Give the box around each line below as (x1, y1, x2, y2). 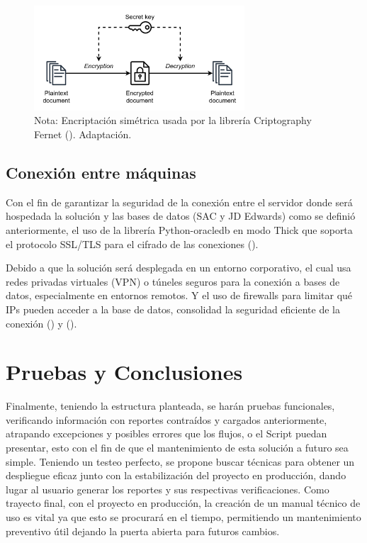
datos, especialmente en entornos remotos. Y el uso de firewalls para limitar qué (6, 288, 353, 303)
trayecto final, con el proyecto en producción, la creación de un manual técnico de (6, 496, 361, 510)
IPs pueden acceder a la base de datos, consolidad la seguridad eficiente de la (6, 301, 340, 316)
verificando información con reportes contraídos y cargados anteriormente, (6, 412, 327, 427)
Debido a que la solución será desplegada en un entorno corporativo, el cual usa (6, 260, 351, 275)
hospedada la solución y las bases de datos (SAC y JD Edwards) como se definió (6, 208, 356, 223)
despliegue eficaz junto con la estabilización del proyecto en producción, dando (6, 468, 346, 483)
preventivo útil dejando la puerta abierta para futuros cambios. (6, 523, 280, 538)
